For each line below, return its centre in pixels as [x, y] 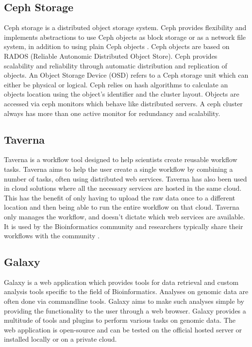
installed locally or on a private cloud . [60, 339]
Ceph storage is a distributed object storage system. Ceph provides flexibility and [125, 27]
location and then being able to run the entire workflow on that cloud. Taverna [122, 207]
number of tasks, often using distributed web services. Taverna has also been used [126, 178]
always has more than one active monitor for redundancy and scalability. [112, 113]
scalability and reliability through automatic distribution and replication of [116, 65]
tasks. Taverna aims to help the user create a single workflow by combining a [118, 169]
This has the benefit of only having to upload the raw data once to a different [120, 197]
